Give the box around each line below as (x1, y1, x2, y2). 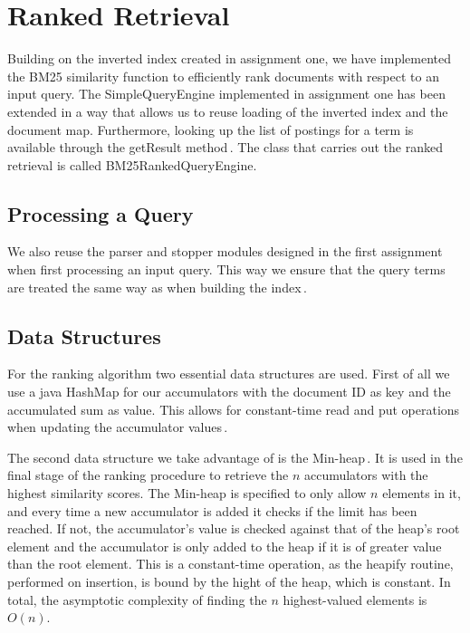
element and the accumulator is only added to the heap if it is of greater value (7, 536, 442, 555)
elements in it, (382, 484, 461, 503)
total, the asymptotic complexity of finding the (7, 590, 267, 609)
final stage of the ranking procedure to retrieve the (7, 465, 289, 484)
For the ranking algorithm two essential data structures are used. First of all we (7, 364, 450, 383)
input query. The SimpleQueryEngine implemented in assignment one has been (7, 84, 446, 103)
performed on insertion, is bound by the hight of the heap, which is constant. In (7, 572, 451, 590)
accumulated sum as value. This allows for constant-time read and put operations (7, 399, 460, 418)
